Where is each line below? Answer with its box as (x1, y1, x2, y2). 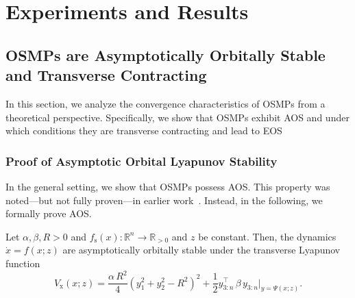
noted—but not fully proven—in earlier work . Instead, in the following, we (5, 193, 323, 207)
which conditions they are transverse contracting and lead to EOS (5, 123, 282, 138)
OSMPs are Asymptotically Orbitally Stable (5, 44, 326, 65)
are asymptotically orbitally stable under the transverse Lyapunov (62, 243, 341, 257)
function (5, 256, 40, 270)
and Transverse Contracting (5, 64, 207, 86)
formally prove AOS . (5, 206, 92, 221)
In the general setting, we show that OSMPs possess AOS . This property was (5, 179, 330, 193)
